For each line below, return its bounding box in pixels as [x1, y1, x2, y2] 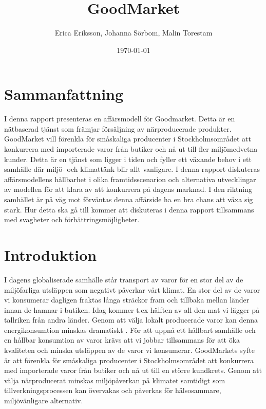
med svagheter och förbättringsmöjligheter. [4, 214, 140, 225]
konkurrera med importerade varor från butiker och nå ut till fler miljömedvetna [4, 144, 258, 154]
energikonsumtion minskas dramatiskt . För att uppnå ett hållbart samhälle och [4, 324, 256, 335]
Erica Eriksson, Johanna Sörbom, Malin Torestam [54, 27, 213, 38]
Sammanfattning [4, 83, 124, 104]
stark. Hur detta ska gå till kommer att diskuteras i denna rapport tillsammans [4, 204, 254, 215]
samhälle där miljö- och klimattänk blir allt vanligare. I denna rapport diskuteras [4, 164, 260, 174]
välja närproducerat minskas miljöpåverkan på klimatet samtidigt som [4, 375, 225, 385]
